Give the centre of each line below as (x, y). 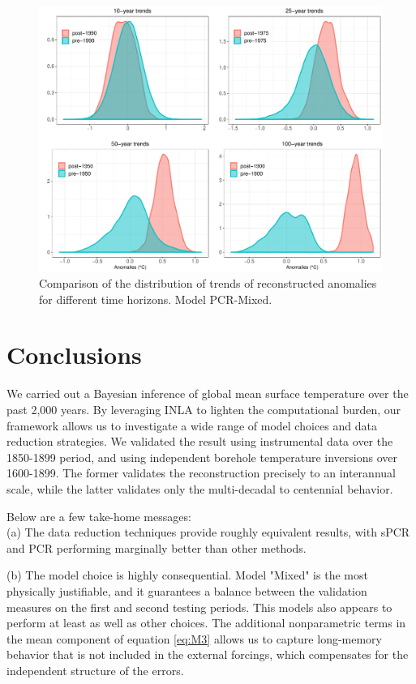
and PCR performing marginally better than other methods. (157, 547)
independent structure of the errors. (95, 670)
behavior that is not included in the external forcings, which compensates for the (208, 654)
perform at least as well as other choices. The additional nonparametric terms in (206, 623)
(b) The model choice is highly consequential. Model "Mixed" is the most (187, 575)
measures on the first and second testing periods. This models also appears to (199, 607)
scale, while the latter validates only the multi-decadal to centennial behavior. (200, 488)
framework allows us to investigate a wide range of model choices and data (192, 425)
